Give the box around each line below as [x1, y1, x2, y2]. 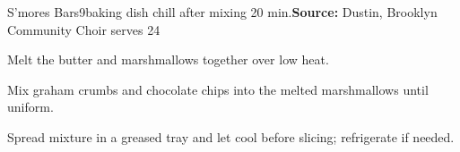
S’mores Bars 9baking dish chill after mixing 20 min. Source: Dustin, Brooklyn [7, 3, 438, 21]
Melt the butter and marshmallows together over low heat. [7, 50, 329, 69]
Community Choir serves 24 [7, 20, 161, 38]
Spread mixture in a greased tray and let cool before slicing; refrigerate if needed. [7, 127, 455, 146]
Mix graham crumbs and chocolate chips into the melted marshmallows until [7, 80, 429, 98]
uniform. [7, 97, 54, 116]
